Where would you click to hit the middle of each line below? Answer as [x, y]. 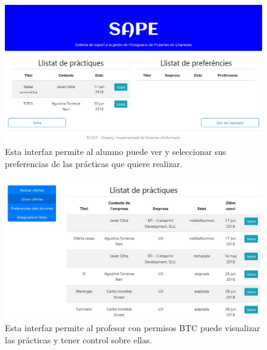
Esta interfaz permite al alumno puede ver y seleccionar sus [116, 151]
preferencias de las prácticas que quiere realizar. [94, 163]
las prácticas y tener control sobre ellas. [79, 339]
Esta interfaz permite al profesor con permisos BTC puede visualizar [133, 328]
